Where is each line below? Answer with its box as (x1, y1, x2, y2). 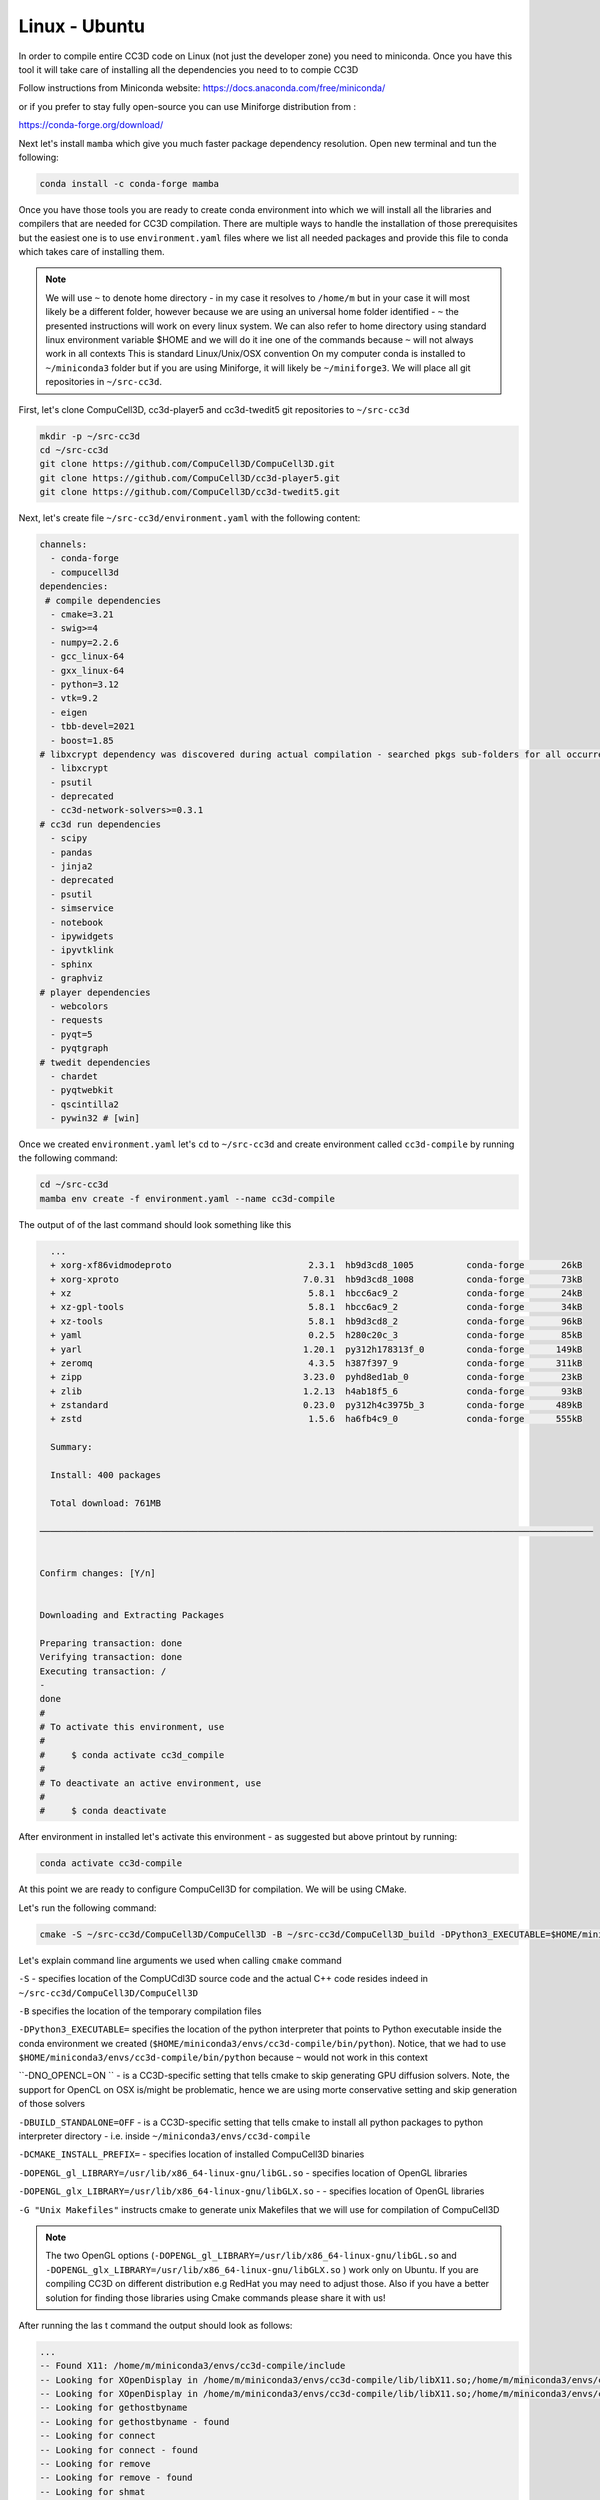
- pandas (50, 846, 93, 858)
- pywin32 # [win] (50, 1113, 140, 1124)
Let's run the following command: (18, 1901, 157, 1914)
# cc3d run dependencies (39, 818, 162, 830)
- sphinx (50, 958, 93, 970)
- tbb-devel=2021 (50, 721, 135, 732)
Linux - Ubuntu (18, 15, 145, 37)
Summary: (50, 1441, 93, 1453)
